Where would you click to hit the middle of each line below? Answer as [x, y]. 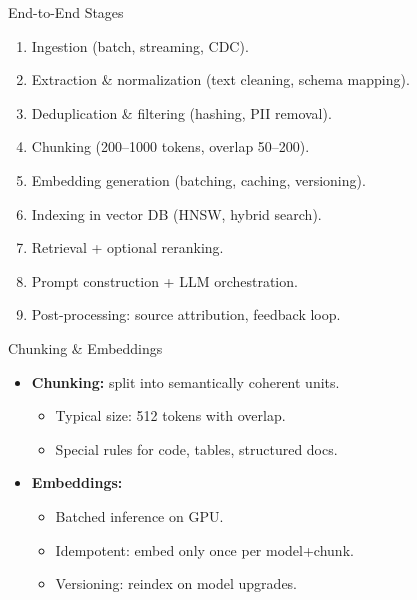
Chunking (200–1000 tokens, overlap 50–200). [170, 146]
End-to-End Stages [66, 12]
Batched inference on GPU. [139, 515]
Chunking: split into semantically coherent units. [185, 381]
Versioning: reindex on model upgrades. [176, 583]
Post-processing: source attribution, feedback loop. [186, 314]
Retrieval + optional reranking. [127, 247]
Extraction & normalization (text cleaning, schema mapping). [220, 79]
